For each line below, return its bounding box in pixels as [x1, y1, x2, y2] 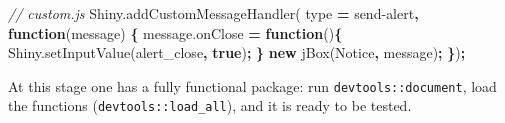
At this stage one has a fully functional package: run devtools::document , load [8, 75, 497, 96]
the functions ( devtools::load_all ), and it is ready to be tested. [8, 95, 412, 116]
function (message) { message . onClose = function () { [8, 22, 343, 43]
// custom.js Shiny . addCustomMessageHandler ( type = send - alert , [8, 3, 419, 23]
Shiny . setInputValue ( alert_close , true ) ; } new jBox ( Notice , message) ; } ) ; [8, 42, 466, 63]
